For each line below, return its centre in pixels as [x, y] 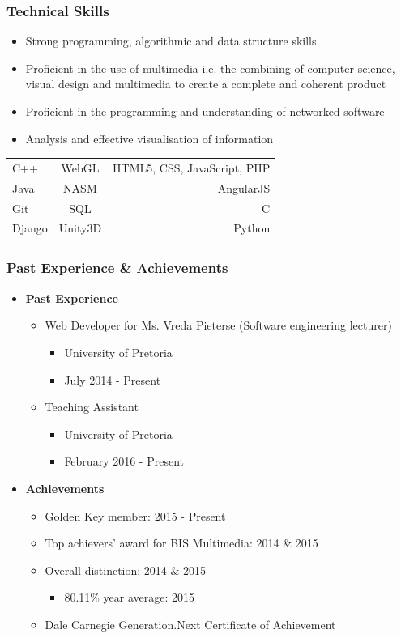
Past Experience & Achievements [117, 268]
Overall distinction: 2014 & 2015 [126, 570]
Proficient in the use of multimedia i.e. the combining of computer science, [210, 68]
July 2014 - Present [113, 379]
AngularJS [244, 187]
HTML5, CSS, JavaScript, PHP [192, 167]
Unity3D [80, 228]
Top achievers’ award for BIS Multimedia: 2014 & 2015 [181, 543]
